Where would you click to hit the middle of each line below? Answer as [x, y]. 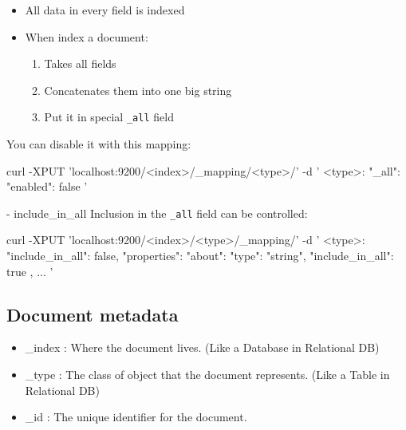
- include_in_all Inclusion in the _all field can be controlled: [157, 213]
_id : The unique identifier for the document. [136, 417]
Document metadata [93, 314]
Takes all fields [80, 63]
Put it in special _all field [109, 117]
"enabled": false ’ [47, 186]
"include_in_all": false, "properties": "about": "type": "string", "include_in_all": [200, 256]
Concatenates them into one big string [138, 90]
